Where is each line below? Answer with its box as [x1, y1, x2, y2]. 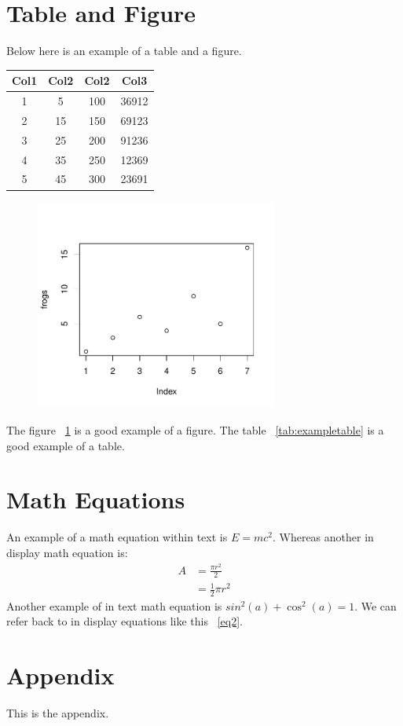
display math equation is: [6, 544, 128, 560]
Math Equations [6, 483, 185, 515]
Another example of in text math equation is [6, 597, 222, 614]
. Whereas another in [272, 529, 374, 545]
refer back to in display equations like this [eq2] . [6, 613, 243, 629]
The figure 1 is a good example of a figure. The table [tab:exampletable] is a [6, 422, 384, 438]
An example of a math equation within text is [6, 529, 228, 545]
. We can [354, 597, 397, 614]
